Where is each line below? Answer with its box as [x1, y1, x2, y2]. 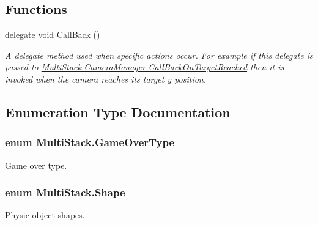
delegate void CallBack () [5, 28, 100, 41]
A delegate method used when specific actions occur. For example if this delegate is [5, 48, 313, 61]
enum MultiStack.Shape [5, 185, 125, 200]
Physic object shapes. [5, 208, 85, 221]
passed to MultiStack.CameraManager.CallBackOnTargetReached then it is [5, 61, 284, 73]
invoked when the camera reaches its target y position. [5, 72, 207, 85]
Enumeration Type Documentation [5, 102, 231, 121]
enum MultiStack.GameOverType [5, 135, 175, 150]
